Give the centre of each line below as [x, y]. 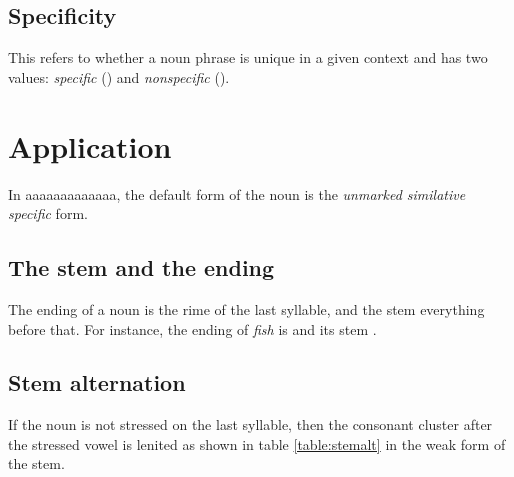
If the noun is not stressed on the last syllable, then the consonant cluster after [250, 424]
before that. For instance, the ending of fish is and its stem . [192, 328]
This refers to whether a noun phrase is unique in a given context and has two [248, 57]
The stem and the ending [141, 267]
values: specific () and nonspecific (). [119, 76]
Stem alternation [97, 382]
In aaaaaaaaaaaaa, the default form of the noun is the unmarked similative [237, 193]
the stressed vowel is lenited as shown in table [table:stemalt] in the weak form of [257, 443]
